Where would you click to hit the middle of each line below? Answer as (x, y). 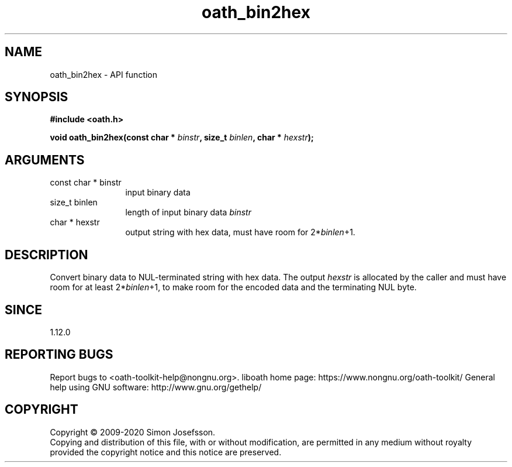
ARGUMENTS (45, 160)
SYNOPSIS (37, 97)
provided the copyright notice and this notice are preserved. (166, 452)
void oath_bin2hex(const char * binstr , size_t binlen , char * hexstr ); (182, 138)
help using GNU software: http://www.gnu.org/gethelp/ (156, 387)
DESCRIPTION (46, 255)
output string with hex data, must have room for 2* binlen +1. (240, 232)
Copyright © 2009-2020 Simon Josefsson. (133, 432)
